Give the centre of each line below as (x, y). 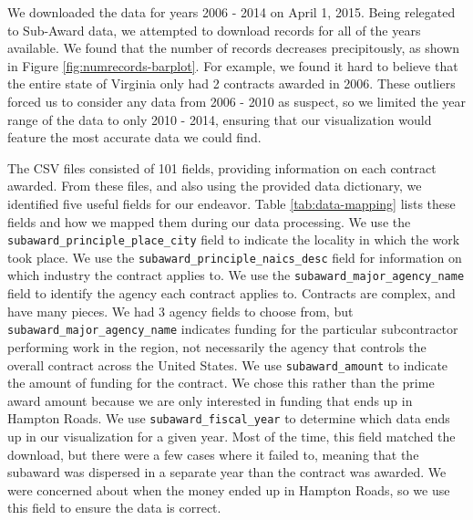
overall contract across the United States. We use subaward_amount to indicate (228, 364)
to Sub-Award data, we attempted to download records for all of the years (214, 30)
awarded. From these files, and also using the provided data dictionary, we (215, 186)
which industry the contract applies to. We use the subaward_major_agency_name (236, 275)
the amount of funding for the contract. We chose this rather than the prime (221, 383)
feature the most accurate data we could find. (134, 137)
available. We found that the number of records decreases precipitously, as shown (234, 48)
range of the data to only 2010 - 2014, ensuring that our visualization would (220, 119)
